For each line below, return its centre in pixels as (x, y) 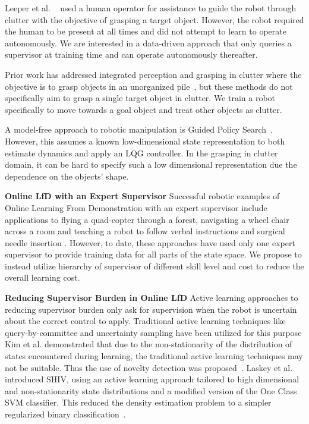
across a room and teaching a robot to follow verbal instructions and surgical (145, 231)
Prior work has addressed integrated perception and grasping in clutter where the (153, 74)
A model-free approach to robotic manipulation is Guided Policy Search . (139, 129)
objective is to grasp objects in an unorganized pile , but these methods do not (149, 86)
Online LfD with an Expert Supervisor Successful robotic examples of (142, 196)
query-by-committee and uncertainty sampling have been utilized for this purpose (153, 332)
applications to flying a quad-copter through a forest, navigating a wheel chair (147, 219)
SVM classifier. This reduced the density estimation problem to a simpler (138, 402)
